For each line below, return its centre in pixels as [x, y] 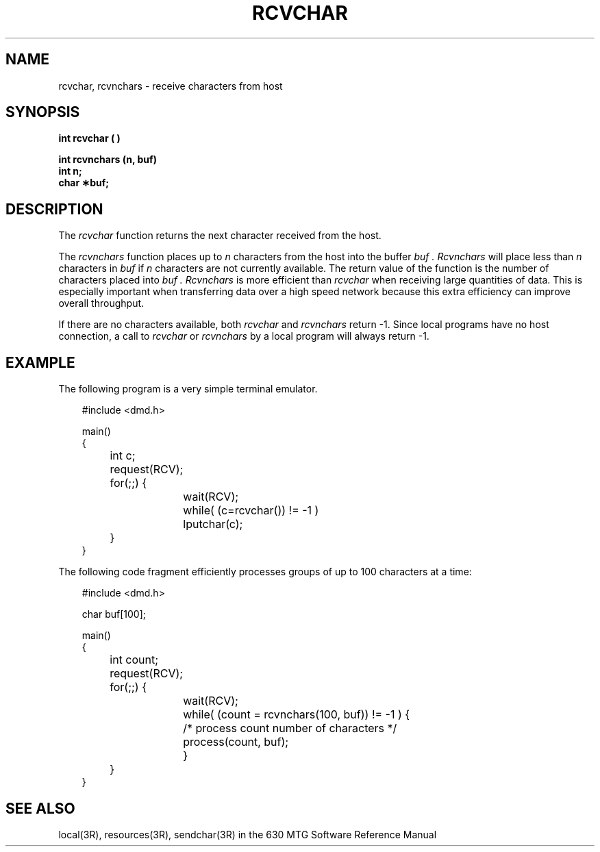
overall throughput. [101, 303]
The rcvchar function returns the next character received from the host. [220, 236]
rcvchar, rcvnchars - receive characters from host [171, 86]
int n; [70, 171]
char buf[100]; [114, 614]
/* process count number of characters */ [290, 728]
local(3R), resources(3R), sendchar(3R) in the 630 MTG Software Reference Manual [248, 834]
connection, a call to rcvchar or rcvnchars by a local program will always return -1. [244, 336]
